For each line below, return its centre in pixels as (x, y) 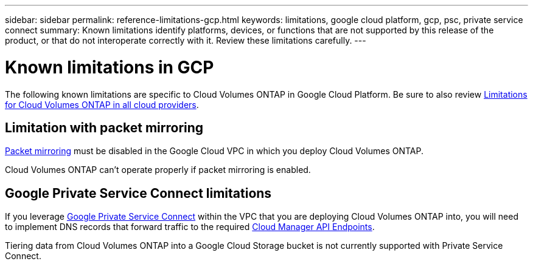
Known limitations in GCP (110, 67)
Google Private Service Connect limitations (138, 193)
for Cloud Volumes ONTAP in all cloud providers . (102, 104)
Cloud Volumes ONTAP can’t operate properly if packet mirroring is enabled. (158, 170)
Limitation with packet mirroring (104, 127)
